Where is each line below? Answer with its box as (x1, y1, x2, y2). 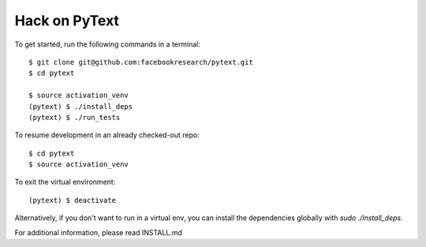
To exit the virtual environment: (14, 178, 116, 187)
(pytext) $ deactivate (28, 196, 117, 204)
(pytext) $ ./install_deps (28, 102, 133, 110)
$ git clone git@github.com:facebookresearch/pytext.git (28, 58, 254, 66)
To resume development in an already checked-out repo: (14, 130, 200, 140)
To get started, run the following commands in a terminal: (14, 39, 201, 49)
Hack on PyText (14, 12, 120, 29)
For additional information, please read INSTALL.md (14, 227, 183, 237)
